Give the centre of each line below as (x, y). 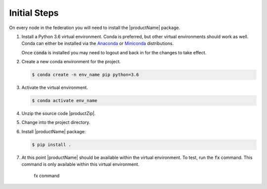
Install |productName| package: (54, 131)
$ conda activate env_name (65, 101)
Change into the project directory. (56, 122)
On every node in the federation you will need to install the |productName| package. (95, 28)
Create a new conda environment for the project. (71, 62)
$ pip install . (52, 145)
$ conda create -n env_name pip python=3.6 (86, 75)
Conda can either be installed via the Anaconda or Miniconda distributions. (98, 43)
